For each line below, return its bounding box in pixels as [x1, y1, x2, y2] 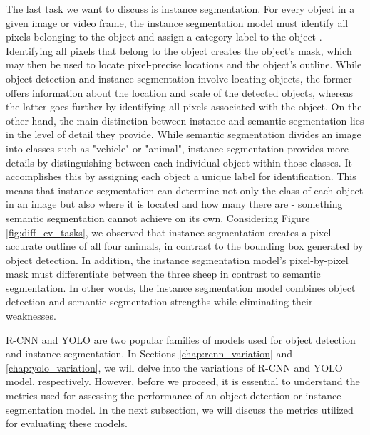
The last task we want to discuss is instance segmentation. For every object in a [6, 1, 355, 16]
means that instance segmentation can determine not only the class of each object [6, 182, 364, 197]
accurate [6, 239, 43, 253]
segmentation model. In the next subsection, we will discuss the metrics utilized [6, 402, 354, 416]
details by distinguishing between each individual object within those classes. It [6, 154, 352, 169]
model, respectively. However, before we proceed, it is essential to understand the [6, 374, 360, 389]
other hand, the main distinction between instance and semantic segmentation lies [6, 112, 364, 127]
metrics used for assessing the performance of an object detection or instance [6, 388, 341, 403]
